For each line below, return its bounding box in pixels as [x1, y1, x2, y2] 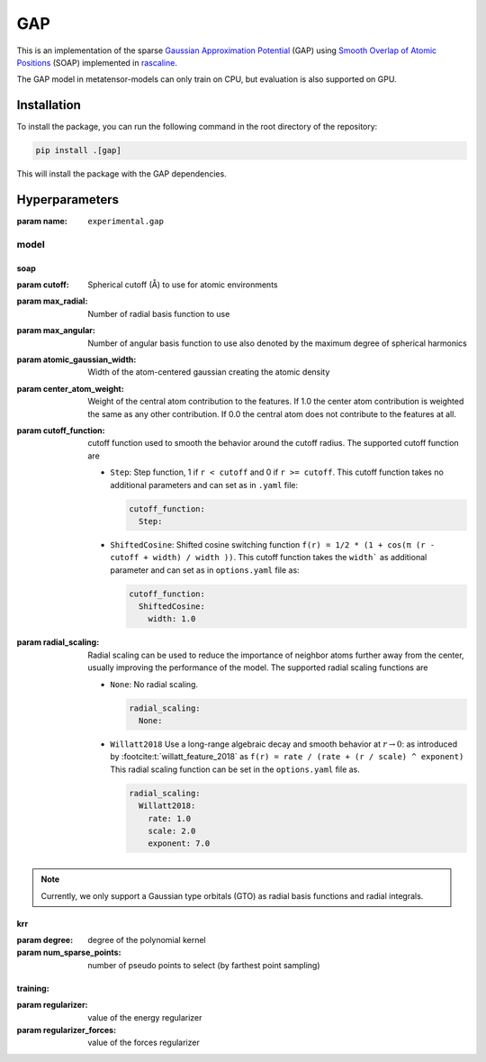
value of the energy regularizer [87, 1012, 202, 1022]
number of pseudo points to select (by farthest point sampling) [87, 959, 320, 970]
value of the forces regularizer [87, 1037, 200, 1048]
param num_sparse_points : [16, 947, 121, 958]
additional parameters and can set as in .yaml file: [110, 479, 299, 490]
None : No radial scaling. [110, 678, 198, 689]
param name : [16, 216, 67, 227]
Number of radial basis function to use [87, 308, 230, 319]
